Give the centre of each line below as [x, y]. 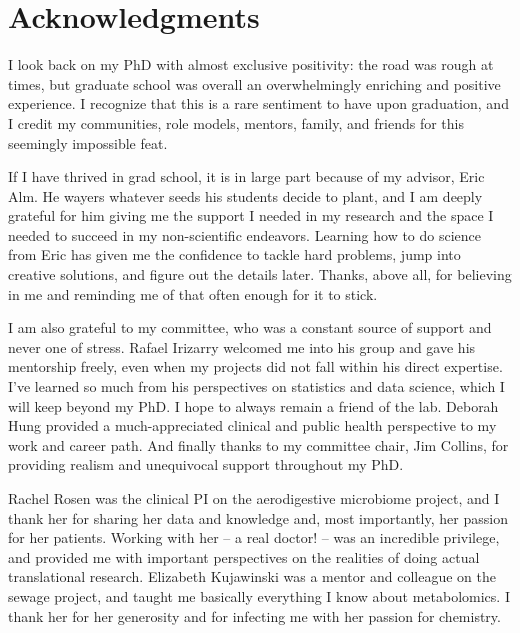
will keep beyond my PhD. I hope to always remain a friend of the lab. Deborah [253, 405]
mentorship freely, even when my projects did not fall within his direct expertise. [255, 366]
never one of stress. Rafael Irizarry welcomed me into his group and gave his [242, 346]
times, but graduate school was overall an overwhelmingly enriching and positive [254, 83]
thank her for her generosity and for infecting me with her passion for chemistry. [254, 615]
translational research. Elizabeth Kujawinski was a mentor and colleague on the [252, 576]
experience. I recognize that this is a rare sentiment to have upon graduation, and [258, 103]
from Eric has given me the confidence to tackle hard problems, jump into [234, 254]
